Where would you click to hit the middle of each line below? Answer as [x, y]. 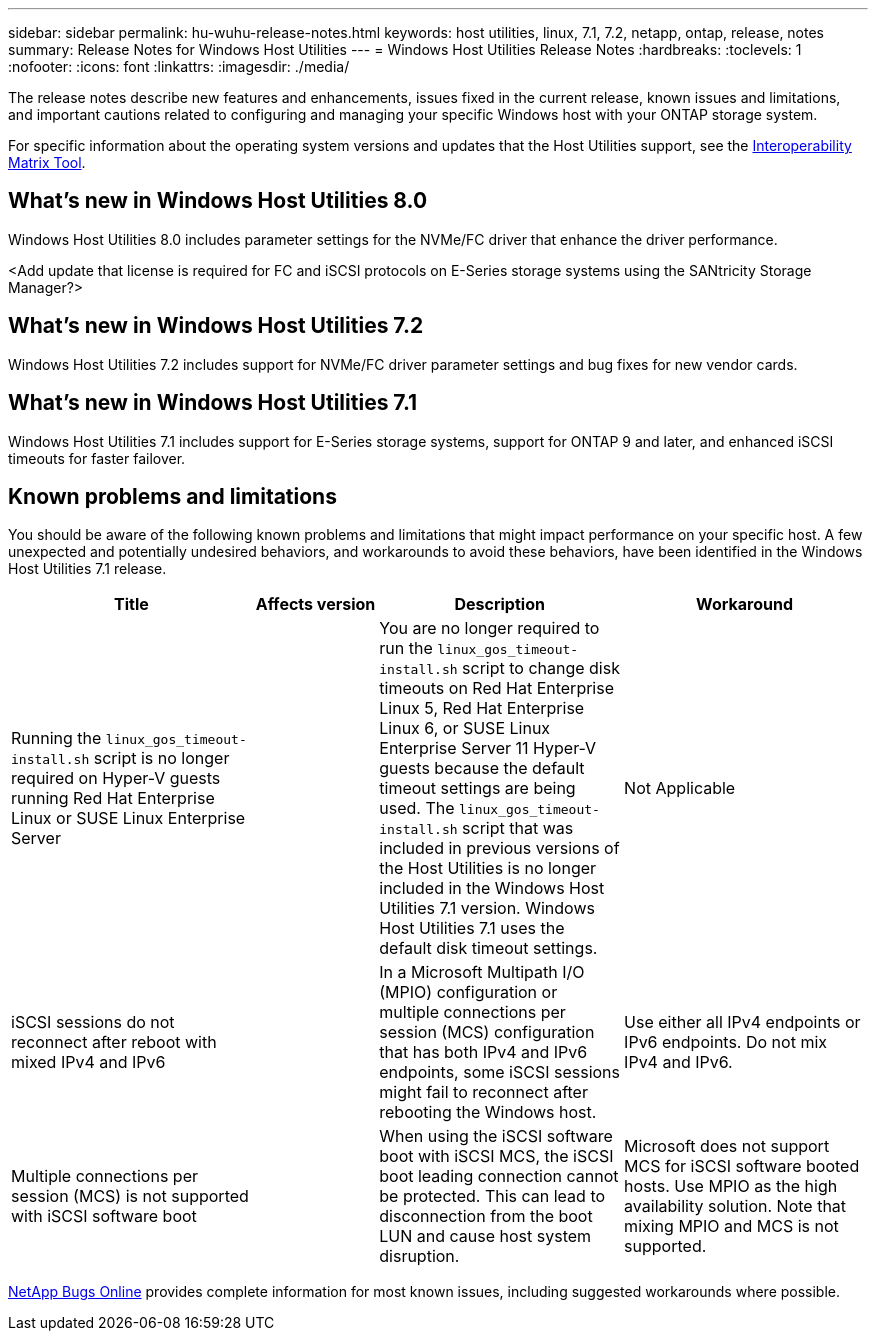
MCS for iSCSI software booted [742, 1166]
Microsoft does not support [727, 1146]
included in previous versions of [499, 848]
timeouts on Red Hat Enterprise [497, 688]
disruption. [419, 1256]
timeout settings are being [477, 788]
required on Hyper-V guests [116, 778]
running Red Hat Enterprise [113, 798]
